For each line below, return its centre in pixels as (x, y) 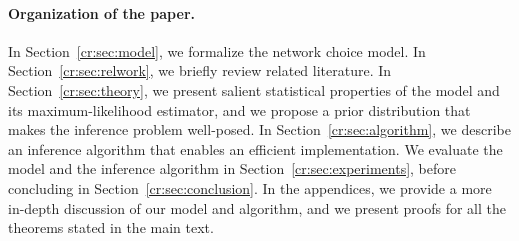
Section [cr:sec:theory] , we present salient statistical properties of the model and (254, 89)
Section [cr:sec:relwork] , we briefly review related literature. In (200, 70)
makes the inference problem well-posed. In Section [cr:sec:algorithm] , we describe (259, 129)
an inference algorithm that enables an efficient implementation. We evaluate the (255, 148)
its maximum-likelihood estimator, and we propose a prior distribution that (239, 109)
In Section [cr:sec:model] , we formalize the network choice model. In (217, 50)
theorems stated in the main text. (111, 227)
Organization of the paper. (101, 12)
